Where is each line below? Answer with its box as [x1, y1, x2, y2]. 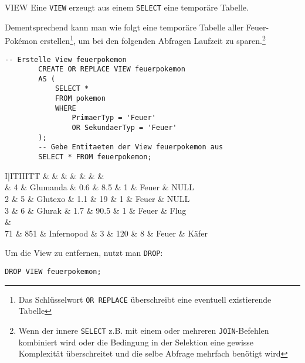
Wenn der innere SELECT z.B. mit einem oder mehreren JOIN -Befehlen [18, 324, 269, 336]
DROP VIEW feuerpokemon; [5, 267, 101, 276]
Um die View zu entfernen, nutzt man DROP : [5, 246, 163, 259]
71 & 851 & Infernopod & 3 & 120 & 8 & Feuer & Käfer [5, 227, 208, 239]
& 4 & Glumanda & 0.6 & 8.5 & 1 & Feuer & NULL [5, 181, 194, 193]
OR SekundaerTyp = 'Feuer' [72, 124, 177, 132]
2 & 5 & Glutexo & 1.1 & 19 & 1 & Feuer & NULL [5, 192, 190, 204]
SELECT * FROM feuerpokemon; [38, 153, 152, 162]
